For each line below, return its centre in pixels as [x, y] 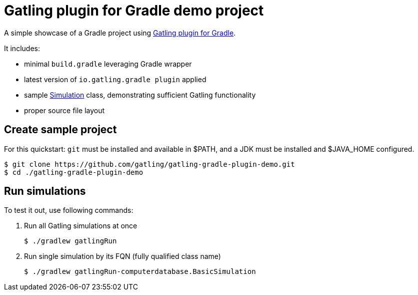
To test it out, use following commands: [69, 210]
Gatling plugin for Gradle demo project [134, 11]
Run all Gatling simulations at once [81, 226]
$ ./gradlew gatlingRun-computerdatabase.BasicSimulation [140, 272]
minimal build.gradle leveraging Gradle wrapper [108, 64]
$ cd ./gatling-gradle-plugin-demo [74, 172]
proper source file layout [64, 110]
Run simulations [45, 191]
